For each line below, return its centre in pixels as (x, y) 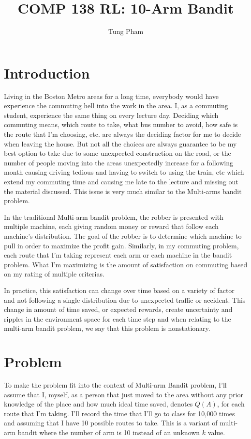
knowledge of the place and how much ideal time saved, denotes (98, 404)
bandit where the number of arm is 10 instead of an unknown (109, 432)
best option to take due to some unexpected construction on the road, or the (118, 153)
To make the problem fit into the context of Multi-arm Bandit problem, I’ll (115, 385)
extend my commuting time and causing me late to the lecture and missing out (121, 181)
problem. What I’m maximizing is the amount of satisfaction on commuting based (126, 264)
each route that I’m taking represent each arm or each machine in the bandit (118, 255)
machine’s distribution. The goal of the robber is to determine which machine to (123, 236)
